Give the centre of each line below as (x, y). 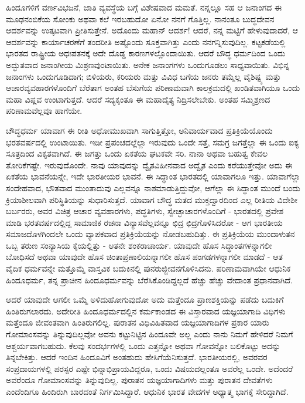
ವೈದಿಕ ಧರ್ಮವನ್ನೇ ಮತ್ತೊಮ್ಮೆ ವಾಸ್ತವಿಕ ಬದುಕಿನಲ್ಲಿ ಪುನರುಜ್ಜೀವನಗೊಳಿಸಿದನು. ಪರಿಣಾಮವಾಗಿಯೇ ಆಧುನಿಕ (148, 268)
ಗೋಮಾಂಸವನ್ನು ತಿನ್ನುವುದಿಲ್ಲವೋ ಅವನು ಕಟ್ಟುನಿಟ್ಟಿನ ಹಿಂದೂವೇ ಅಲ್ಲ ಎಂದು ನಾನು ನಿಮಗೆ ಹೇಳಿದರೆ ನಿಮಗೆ (150, 334)
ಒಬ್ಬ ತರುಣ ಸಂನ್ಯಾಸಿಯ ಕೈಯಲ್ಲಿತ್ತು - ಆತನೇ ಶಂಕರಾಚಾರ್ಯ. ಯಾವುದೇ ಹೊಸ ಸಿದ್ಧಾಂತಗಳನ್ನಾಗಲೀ (139, 245)
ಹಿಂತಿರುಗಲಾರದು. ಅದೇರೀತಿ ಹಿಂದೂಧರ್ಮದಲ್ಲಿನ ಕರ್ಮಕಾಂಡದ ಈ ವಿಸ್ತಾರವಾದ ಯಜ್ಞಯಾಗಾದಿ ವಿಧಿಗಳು (146, 311)
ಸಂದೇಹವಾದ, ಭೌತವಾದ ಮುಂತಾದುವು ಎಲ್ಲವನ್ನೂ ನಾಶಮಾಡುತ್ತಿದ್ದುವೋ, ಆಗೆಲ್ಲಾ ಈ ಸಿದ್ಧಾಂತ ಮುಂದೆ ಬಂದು (153, 187)
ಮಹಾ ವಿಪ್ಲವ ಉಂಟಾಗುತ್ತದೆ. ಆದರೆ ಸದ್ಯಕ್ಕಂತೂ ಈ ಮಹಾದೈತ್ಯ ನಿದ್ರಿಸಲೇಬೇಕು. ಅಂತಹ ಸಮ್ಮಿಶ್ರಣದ (138, 99)
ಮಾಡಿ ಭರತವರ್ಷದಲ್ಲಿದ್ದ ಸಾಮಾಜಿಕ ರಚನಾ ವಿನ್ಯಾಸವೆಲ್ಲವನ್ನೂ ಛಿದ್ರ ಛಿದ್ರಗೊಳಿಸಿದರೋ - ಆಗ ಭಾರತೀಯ (144, 222)
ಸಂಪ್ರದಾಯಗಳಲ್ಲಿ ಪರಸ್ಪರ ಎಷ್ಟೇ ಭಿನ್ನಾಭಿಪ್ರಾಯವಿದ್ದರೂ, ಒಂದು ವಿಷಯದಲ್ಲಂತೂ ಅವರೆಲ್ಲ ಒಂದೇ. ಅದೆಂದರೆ (150, 368)
